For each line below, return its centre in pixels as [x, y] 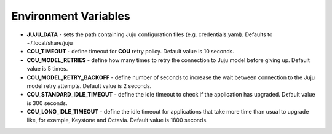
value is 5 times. [47, 69]
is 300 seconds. [47, 103]
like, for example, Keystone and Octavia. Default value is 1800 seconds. [117, 120]
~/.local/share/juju [50, 42]
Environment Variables [71, 16]
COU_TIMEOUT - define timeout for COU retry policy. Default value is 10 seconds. [131, 52]
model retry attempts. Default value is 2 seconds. [89, 85]
